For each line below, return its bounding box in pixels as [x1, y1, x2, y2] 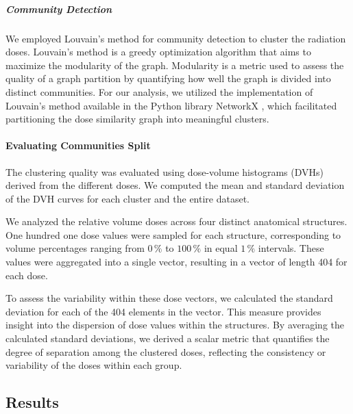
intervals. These [258, 241, 324, 255]
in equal [204, 241, 238, 255]
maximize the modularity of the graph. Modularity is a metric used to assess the [5, 57, 344, 72]
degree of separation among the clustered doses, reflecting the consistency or [5, 344, 326, 359]
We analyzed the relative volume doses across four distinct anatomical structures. [5, 214, 348, 229]
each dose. [5, 268, 48, 282]
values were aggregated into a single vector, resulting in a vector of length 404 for [5, 255, 348, 269]
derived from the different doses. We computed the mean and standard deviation [5, 178, 345, 192]
